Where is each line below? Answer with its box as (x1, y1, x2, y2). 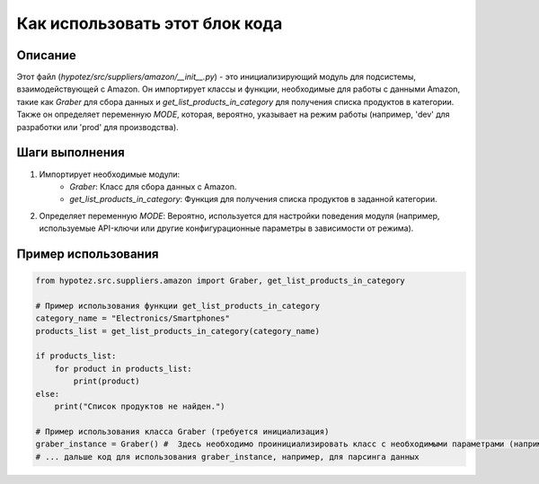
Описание (16, 48, 76, 63)
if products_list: (35, 351, 117, 361)
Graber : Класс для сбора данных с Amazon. (69, 180, 237, 192)
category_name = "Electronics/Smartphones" (35, 313, 231, 323)
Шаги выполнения (16, 145, 125, 161)
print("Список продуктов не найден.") (54, 401, 225, 411)
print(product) (73, 376, 141, 386)
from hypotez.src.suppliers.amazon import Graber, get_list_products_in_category (35, 276, 406, 286)
